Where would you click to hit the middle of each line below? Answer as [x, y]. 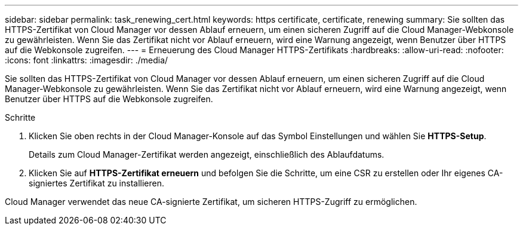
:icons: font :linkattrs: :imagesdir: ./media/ [87, 60]
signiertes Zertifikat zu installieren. [97, 183]
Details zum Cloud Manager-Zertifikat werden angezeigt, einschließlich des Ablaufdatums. [207, 154]
